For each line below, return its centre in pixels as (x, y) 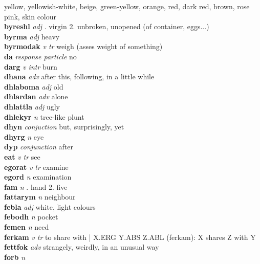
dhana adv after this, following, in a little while (79, 76)
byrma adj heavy (32, 36)
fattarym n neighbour (40, 197)
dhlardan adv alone (36, 96)
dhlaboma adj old (34, 86)
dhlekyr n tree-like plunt (44, 116)
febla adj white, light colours (50, 206)
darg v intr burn (31, 66)
